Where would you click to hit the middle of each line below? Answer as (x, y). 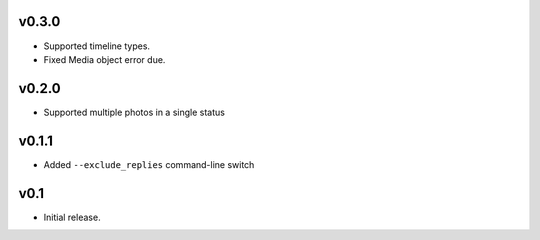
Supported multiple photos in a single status (134, 112)
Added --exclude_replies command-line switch (149, 164)
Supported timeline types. (96, 46)
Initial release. (72, 217)
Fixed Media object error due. (104, 59)
